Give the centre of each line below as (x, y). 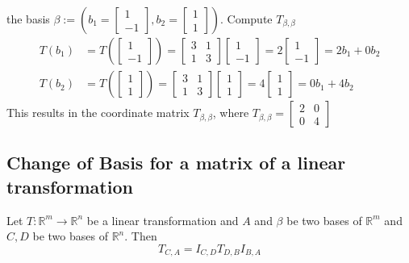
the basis (28, 19)
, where (231, 113)
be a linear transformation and (163, 220)
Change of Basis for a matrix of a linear (176, 163)
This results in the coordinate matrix (98, 113)
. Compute (246, 19)
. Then (141, 236)
